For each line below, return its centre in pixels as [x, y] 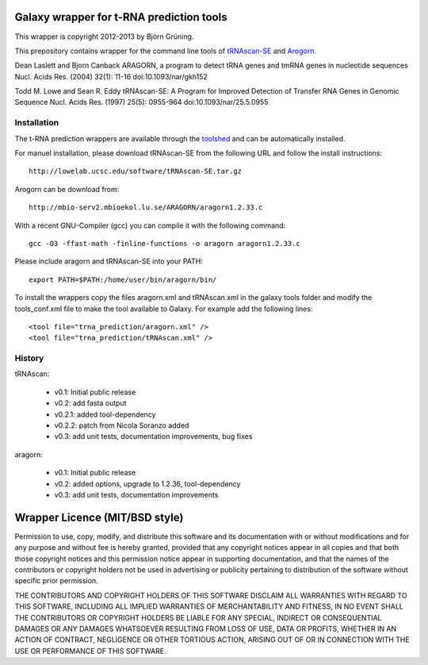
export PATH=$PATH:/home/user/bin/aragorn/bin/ [123, 279]
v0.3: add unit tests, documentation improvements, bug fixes [153, 436]
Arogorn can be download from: [67, 189]
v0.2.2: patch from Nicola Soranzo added [122, 425]
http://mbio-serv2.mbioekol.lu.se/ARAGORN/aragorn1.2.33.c [146, 208]
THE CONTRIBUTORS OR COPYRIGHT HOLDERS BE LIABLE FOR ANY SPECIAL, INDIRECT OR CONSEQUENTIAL [198, 617]
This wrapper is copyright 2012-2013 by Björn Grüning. [104, 37]
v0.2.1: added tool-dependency [105, 414]
